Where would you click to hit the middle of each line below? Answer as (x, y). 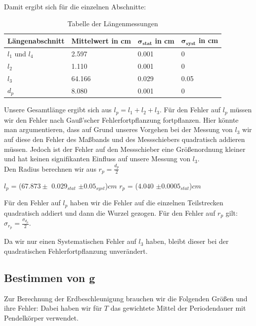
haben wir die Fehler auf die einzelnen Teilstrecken (147, 203)
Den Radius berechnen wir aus (50, 168)
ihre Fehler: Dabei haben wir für (53, 308)
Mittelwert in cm (101, 40)
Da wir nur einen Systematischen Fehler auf (70, 241)
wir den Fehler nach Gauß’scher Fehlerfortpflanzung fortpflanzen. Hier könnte (121, 119)
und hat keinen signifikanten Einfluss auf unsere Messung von (97, 159)
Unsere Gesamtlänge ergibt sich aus (58, 110)
